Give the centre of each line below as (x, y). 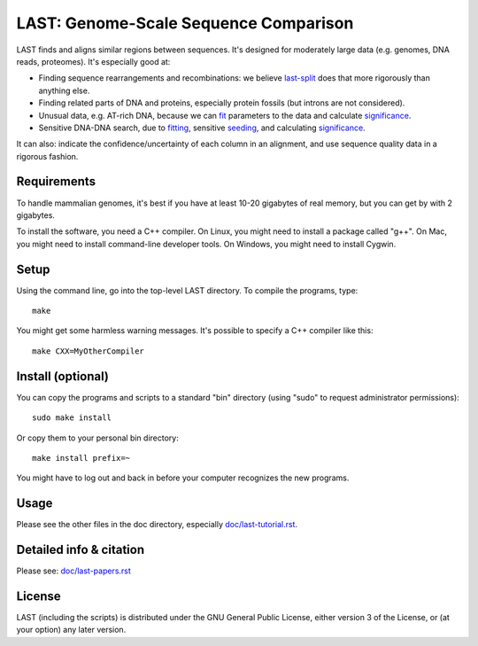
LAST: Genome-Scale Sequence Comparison (185, 23)
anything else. (64, 90)
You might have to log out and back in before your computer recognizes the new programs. (183, 478)
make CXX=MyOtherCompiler (89, 351)
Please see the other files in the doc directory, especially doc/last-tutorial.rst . (157, 525)
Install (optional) (63, 376)
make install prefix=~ (81, 458)
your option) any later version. (71, 630)
